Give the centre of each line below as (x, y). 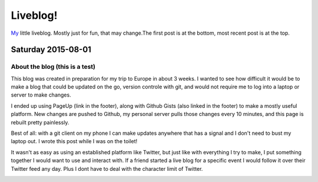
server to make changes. (41, 95)
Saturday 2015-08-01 (51, 50)
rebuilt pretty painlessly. (40, 122)
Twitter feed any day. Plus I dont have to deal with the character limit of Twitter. (107, 168)
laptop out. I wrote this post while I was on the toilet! (74, 141)
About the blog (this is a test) (53, 67)
